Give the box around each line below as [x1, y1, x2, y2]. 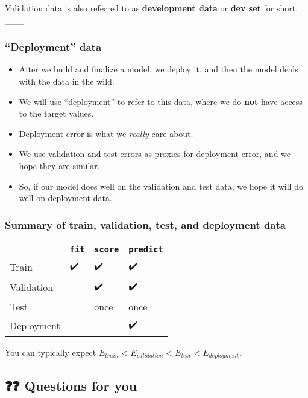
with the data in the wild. [19, 75, 115, 87]
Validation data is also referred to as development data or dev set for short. [5, 2, 298, 14]
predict [128, 244, 163, 254]
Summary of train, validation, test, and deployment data [5, 217, 286, 232]
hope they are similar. [19, 159, 100, 172]
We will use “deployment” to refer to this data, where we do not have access [19, 95, 303, 108]
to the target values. [19, 107, 94, 120]
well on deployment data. [19, 191, 112, 204]
